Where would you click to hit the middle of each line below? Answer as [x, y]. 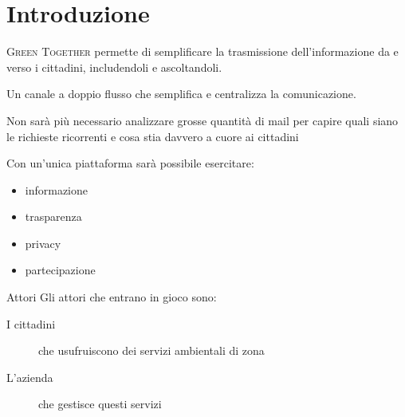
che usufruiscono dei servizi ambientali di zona [151, 350]
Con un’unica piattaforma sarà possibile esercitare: [130, 163]
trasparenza [53, 216]
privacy [43, 243]
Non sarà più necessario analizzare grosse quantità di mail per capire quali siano [202, 120]
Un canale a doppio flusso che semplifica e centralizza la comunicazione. [181, 94]
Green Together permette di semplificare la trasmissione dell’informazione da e [202, 51]
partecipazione [60, 270]
